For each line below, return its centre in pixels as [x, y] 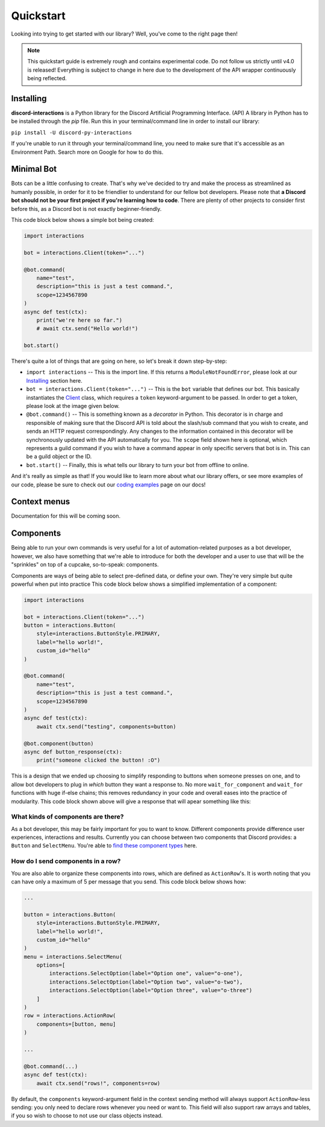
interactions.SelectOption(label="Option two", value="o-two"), [146, 982]
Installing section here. [54, 380]
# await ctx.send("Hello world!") [87, 329]
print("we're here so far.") [79, 320]
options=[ [51, 965]
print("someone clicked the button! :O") [98, 760]
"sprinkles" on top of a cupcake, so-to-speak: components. [85, 565]
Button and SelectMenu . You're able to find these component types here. [104, 846]
